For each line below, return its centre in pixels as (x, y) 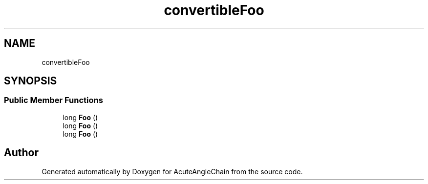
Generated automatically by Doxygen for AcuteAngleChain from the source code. (172, 171)
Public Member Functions (53, 100)
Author (21, 153)
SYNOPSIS (31, 81)
